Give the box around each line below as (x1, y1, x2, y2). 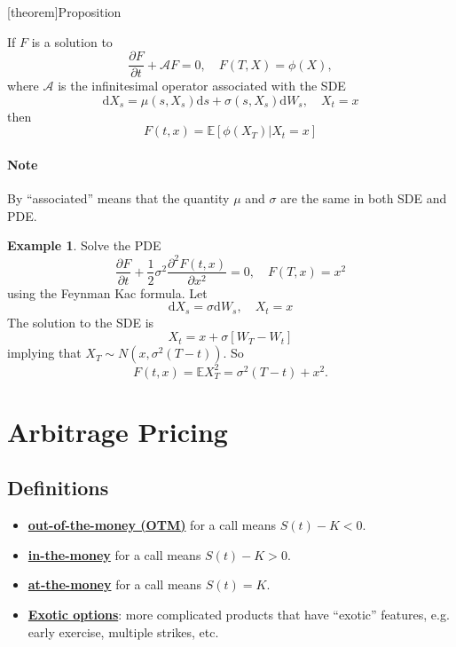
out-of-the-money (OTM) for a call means (28, 516, 277, 534)
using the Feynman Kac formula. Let (7, 283, 208, 302)
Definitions (7, 474, 109, 501)
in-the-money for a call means (28, 545, 201, 564)
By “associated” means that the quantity (7, 189, 230, 208)
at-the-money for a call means (28, 575, 202, 594)
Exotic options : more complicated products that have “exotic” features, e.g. (28, 605, 450, 624)
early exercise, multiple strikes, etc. (28, 622, 219, 641)
